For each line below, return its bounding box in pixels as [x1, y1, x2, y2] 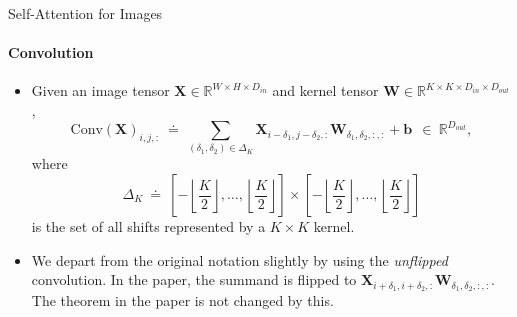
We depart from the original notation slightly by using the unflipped [31, 249, 448, 270]
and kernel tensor [272, 80, 379, 101]
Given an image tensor [31, 80, 170, 101]
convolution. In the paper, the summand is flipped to [31, 269, 357, 290]
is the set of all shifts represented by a [31, 216, 266, 236]
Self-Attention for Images [8, 3, 163, 23]
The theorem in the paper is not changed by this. [31, 290, 334, 311]
